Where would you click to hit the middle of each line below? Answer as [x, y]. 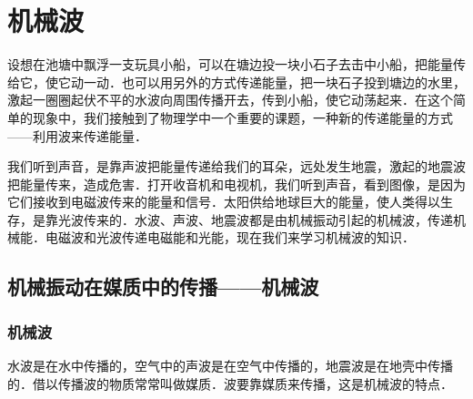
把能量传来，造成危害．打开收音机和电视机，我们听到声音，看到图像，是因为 [236, 184]
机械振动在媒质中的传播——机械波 [163, 286]
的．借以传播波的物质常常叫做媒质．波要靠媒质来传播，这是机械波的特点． [230, 383]
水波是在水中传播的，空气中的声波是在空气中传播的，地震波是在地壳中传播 [230, 366]
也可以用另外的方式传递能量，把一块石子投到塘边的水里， [293, 82]
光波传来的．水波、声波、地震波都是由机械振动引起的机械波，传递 [255, 219]
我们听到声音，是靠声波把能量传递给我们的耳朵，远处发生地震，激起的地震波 [236, 166]
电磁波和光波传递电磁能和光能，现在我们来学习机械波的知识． [230, 237]
